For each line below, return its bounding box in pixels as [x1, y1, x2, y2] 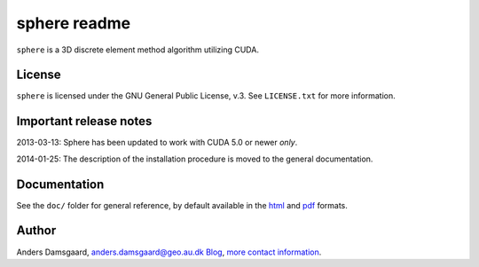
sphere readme [16, 13, 131, 33]
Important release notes [16, 114, 153, 129]
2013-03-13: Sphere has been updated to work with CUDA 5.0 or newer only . [16, 137, 298, 148]
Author [16, 223, 57, 239]
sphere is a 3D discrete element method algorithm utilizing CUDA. [16, 44, 259, 55]
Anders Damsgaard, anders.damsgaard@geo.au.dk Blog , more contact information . [16, 247, 322, 257]
